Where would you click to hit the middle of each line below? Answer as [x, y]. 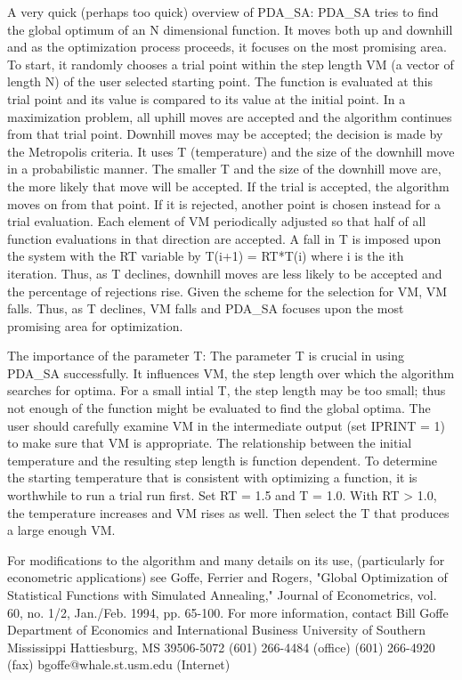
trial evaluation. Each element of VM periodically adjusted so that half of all [217, 221]
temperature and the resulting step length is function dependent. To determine [223, 460]
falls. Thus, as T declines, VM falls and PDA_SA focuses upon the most [206, 308]
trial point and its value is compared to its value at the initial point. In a [207, 98]
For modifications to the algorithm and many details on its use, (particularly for [226, 559]
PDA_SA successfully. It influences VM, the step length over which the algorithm [231, 372]
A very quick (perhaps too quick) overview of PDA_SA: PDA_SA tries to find [223, 12]
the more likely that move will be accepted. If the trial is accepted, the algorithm [228, 186]
